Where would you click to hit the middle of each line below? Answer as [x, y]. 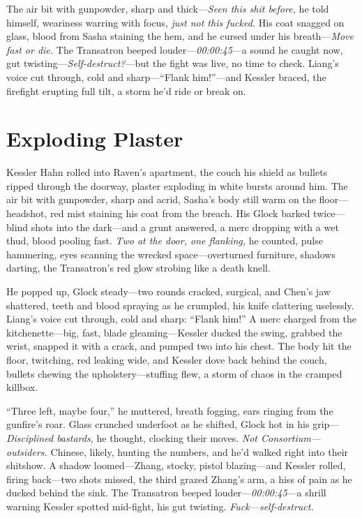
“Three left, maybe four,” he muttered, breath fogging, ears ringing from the [170, 410]
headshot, [27, 213]
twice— [329, 213]
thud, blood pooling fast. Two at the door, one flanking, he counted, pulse [165, 240]
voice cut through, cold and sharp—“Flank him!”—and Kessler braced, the [166, 76]
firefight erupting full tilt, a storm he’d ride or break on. [126, 90]
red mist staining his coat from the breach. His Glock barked [180, 213]
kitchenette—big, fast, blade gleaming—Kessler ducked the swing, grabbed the [174, 332]
